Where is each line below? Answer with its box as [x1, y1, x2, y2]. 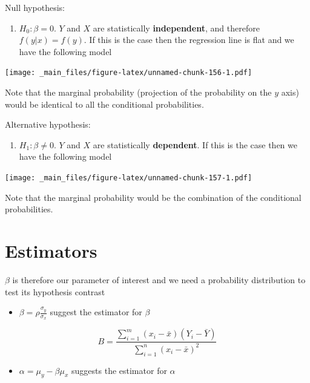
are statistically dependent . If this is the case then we [93, 138, 297, 151]
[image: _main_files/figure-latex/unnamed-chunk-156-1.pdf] [5, 68, 252, 77]
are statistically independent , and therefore [93, 21, 260, 34]
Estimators [5, 238, 97, 263]
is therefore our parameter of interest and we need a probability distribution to [12, 273, 306, 286]
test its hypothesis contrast [5, 285, 105, 298]
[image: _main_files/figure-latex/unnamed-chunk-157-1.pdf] [5, 174, 252, 182]
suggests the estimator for [71, 364, 167, 376]
